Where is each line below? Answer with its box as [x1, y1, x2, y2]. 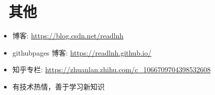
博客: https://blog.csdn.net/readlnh [12, 30, 123, 41]
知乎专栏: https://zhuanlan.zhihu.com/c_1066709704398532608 [12, 64, 211, 75]
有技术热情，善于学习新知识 [12, 81, 105, 91]
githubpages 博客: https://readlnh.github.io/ [12, 47, 152, 58]
